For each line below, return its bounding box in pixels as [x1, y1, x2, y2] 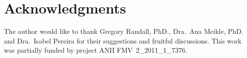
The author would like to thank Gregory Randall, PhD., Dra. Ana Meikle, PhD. [4, 26, 244, 36]
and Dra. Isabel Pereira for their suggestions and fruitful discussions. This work [4, 35, 242, 45]
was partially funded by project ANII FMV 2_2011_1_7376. [4, 45, 187, 55]
